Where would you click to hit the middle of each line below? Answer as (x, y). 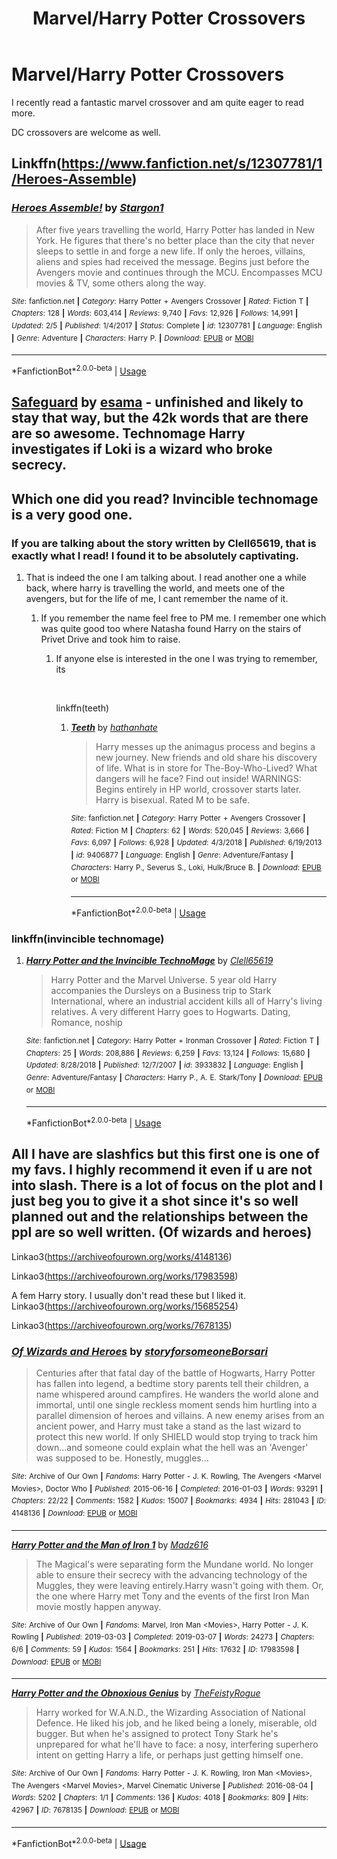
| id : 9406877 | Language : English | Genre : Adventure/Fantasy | (182, 855)
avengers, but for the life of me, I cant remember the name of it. (157, 598)
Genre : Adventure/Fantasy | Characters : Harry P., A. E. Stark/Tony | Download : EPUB (174, 1077)
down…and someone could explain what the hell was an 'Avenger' (172, 1447)
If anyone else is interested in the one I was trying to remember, (186, 658)
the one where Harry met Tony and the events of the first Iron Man (172, 1596)
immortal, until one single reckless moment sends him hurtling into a (176, 1404)
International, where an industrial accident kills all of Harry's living (186, 1001)
